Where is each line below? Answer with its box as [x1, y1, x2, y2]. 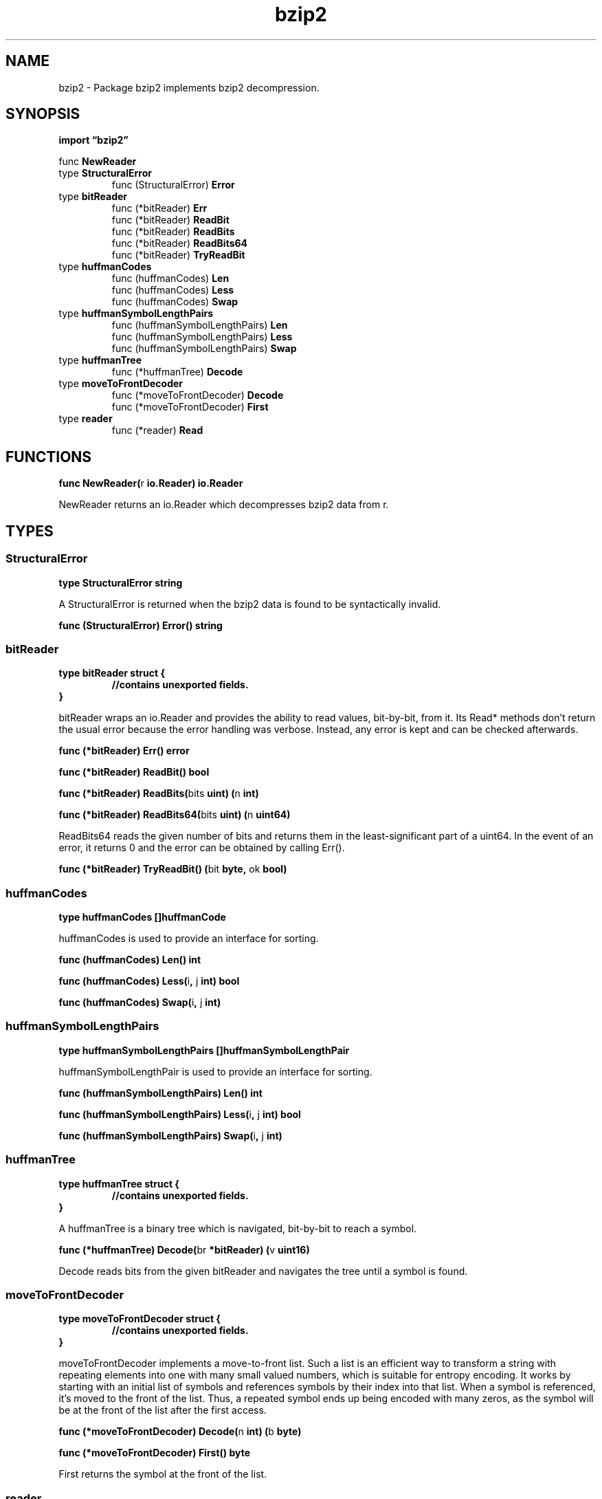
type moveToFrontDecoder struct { [58, 1313, 221, 1325]
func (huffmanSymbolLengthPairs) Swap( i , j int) [58, 1129, 282, 1141]
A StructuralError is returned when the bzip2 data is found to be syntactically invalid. [58, 598, 441, 610]
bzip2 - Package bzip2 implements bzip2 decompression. [58, 81, 320, 94]
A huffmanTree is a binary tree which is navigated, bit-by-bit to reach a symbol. [58, 1222, 417, 1234]
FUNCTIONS [5, 448, 92, 466]
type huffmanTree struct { [58, 1177, 179, 1190]
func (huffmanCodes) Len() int [58, 954, 201, 965]
